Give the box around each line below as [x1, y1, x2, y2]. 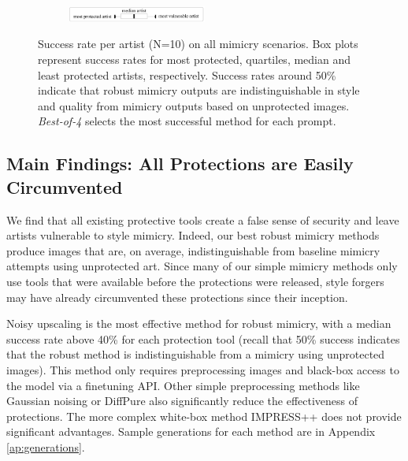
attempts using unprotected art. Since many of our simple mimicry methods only [6, 258, 398, 274]
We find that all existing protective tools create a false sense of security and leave [6, 211, 399, 228]
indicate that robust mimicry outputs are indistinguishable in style [38, 82, 360, 99]
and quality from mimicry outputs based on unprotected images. [38, 97, 350, 113]
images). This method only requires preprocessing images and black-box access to [6, 361, 399, 377]
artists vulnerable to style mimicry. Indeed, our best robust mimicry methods [6, 227, 380, 244]
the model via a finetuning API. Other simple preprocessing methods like [6, 377, 360, 393]
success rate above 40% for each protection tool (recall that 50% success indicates [6, 330, 400, 347]
